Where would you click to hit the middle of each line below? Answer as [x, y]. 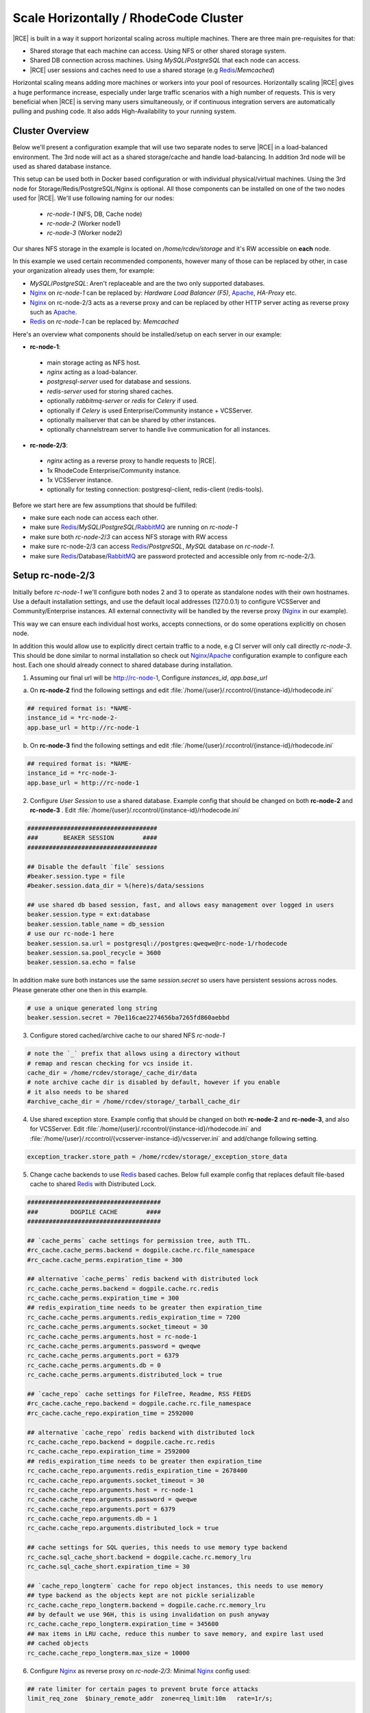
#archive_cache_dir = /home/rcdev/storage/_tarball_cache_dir [134, 1102]
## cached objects [58, 1643]
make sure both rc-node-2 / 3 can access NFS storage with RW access [129, 537]
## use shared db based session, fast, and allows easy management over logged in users [181, 905]
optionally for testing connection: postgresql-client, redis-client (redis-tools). [155, 489]
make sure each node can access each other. [94, 518]
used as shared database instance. [62, 166]
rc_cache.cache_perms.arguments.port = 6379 [103, 1356]
